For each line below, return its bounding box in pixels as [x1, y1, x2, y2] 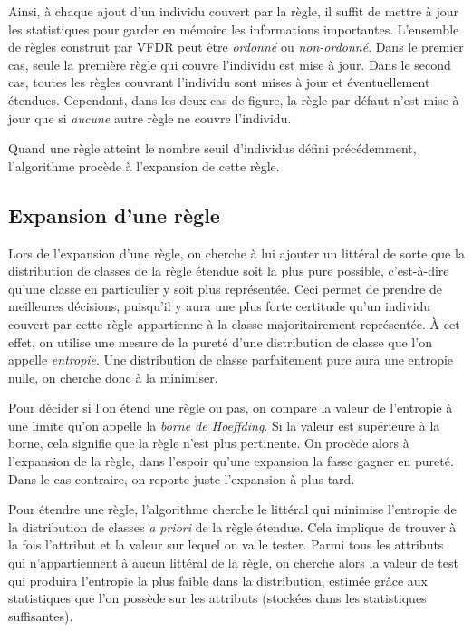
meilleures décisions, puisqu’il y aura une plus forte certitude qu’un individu [8, 297, 431, 316]
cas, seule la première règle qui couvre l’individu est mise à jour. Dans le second [8, 54, 451, 73]
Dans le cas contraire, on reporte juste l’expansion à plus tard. [8, 469, 355, 488]
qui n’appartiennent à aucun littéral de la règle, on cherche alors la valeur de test [8, 553, 458, 572]
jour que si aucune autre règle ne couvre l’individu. [8, 108, 292, 127]
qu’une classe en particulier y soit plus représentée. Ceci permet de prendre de [8, 278, 442, 297]
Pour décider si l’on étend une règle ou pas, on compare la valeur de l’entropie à [8, 398, 453, 417]
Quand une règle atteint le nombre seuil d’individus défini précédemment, [8, 139, 417, 158]
